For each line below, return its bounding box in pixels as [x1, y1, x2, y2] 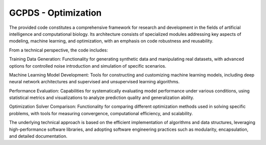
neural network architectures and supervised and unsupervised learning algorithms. [9, 79, 180, 85]
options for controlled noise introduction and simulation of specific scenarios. [9, 63, 166, 69]
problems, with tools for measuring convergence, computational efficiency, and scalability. [9, 110, 193, 116]
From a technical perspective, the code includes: [9, 47, 108, 53]
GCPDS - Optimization [9, 7, 102, 18]
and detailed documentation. [9, 133, 67, 139]
